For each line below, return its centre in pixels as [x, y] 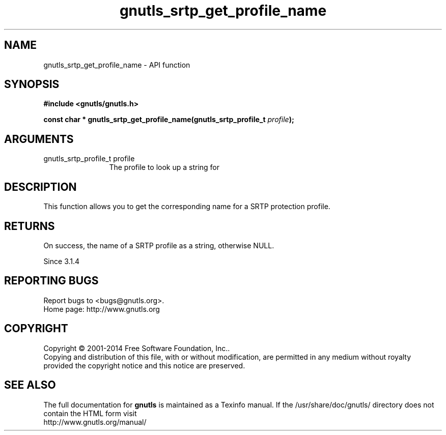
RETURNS [30, 226]
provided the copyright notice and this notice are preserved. [144, 365]
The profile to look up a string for [164, 167]
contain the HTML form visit [90, 413]
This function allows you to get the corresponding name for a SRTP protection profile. [187, 207]
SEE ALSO [30, 385]
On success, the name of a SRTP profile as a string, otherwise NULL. [159, 245]
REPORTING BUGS [51, 281]
